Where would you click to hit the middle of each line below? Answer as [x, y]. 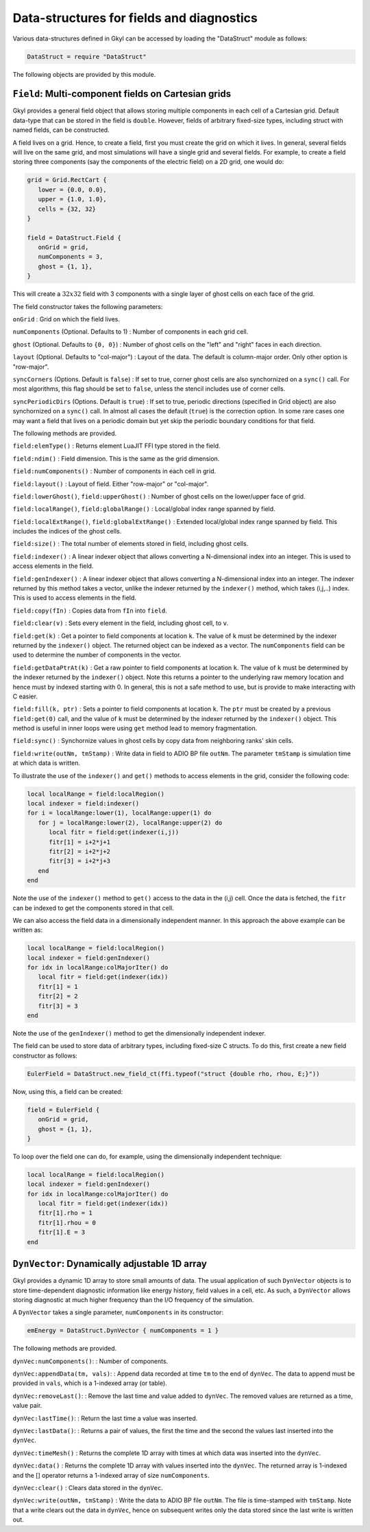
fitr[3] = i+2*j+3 [80, 861]
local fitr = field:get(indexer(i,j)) [114, 832]
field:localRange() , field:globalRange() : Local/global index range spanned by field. [144, 509]
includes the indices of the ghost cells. [67, 531]
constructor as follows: [45, 1055]
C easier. [25, 696]
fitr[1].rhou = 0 [67, 1223]
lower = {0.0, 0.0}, [73, 190]
